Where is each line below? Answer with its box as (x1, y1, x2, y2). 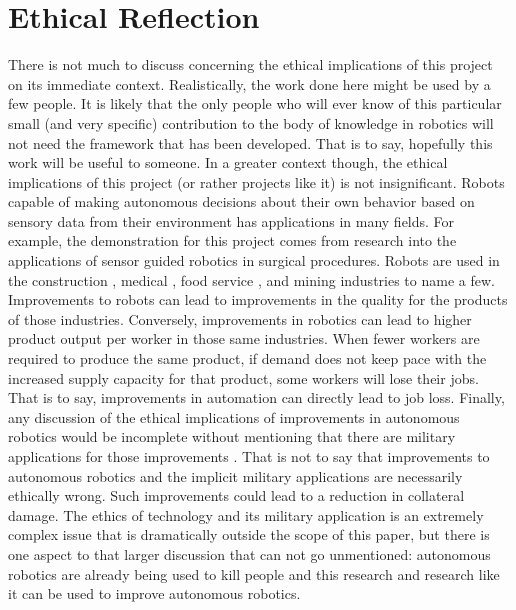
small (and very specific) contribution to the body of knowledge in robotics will (8, 112, 494, 133)
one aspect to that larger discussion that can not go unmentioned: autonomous (8, 543, 491, 564)
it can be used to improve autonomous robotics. (8, 583, 301, 604)
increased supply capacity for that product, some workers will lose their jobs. (8, 367, 479, 388)
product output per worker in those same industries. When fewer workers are (8, 328, 480, 349)
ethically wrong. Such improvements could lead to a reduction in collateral (8, 485, 465, 506)
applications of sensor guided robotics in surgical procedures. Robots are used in (8, 250, 500, 271)
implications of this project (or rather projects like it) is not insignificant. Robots (8, 171, 505, 192)
